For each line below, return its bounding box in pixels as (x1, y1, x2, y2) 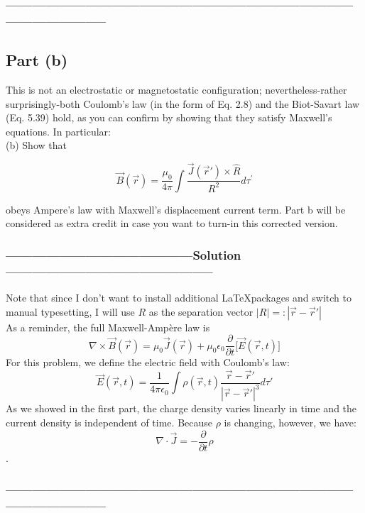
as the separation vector (148, 304, 254, 319)
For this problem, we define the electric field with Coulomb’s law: (6, 355, 290, 370)
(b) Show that (6, 138, 67, 153)
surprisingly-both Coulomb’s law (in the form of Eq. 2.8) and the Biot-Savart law (6, 96, 360, 111)
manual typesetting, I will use (6, 304, 135, 319)
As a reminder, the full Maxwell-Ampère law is (6, 319, 210, 334)
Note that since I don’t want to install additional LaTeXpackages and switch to (6, 289, 352, 304)
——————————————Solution (6, 246, 241, 263)
